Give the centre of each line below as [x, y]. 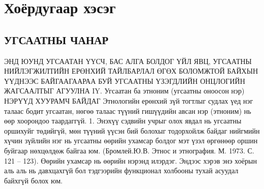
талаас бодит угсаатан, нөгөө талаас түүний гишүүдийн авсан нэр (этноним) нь [128, 111]
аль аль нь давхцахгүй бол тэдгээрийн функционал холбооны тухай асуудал [121, 170]
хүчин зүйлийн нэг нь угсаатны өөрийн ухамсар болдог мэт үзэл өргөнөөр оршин [131, 140]
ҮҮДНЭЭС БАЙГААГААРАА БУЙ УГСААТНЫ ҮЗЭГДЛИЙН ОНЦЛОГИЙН [125, 81]
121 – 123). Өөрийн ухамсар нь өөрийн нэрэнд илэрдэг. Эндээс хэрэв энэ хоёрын [130, 160]
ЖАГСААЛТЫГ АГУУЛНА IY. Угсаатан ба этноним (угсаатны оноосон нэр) [124, 91]
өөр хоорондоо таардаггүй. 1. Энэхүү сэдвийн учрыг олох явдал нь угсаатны [123, 121]
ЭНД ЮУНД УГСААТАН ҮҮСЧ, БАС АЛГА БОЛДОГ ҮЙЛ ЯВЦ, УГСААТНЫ [128, 61]
